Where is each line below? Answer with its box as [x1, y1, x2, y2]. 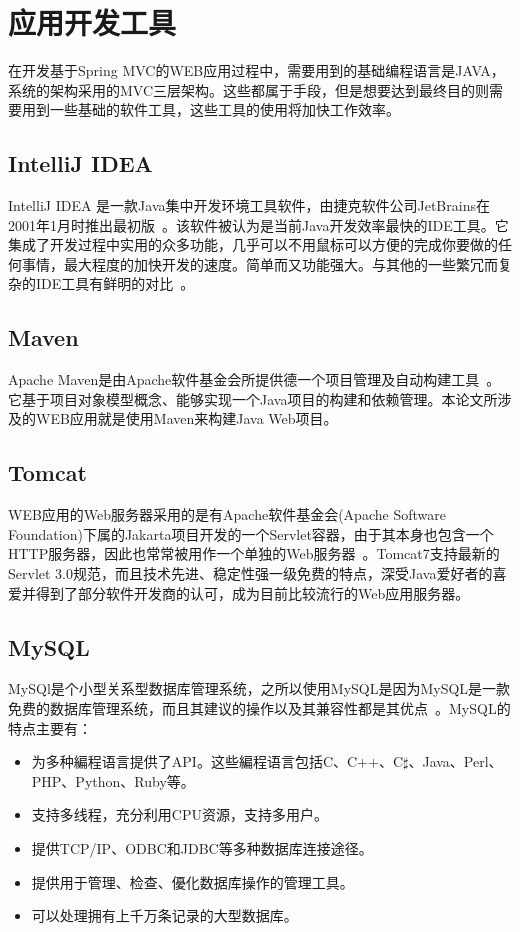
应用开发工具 [8, 2, 177, 43]
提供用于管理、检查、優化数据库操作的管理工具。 [31, 871, 354, 892]
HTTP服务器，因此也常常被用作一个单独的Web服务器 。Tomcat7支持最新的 [8, 543, 500, 564]
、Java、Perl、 [408, 751, 503, 772]
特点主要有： [8, 717, 92, 738]
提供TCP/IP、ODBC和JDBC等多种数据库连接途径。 [31, 838, 373, 858]
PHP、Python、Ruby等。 [31, 770, 195, 791]
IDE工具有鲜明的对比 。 [35, 273, 195, 294]
